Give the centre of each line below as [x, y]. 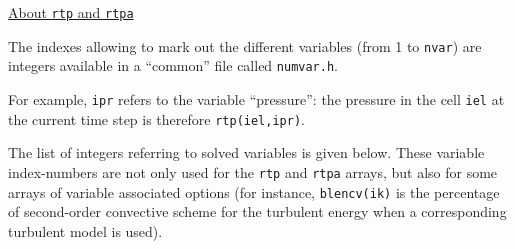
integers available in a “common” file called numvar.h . [173, 65]
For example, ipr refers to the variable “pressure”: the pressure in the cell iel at [256, 98]
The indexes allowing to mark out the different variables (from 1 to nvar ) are [245, 45]
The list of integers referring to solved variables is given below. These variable [246, 152]
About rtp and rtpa [71, 12]
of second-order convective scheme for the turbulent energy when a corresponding [257, 211]
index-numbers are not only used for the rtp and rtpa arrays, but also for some [253, 171]
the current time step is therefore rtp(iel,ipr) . [156, 118]
